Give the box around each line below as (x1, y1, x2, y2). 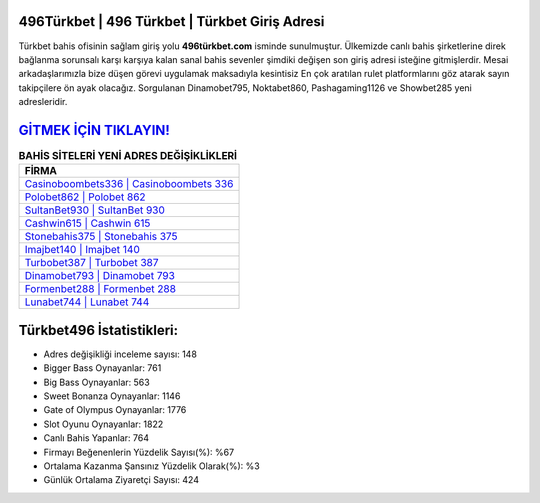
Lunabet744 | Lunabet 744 (24, 295, 150, 309)
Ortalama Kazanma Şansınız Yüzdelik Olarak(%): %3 (43, 460, 260, 472)
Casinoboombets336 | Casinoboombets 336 (24, 177, 234, 191)
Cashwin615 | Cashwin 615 (24, 216, 151, 230)
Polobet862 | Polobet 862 (24, 190, 146, 204)
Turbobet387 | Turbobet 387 (24, 256, 159, 270)
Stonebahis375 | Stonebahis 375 (24, 230, 178, 244)
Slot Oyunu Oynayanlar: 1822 (43, 418, 164, 430)
